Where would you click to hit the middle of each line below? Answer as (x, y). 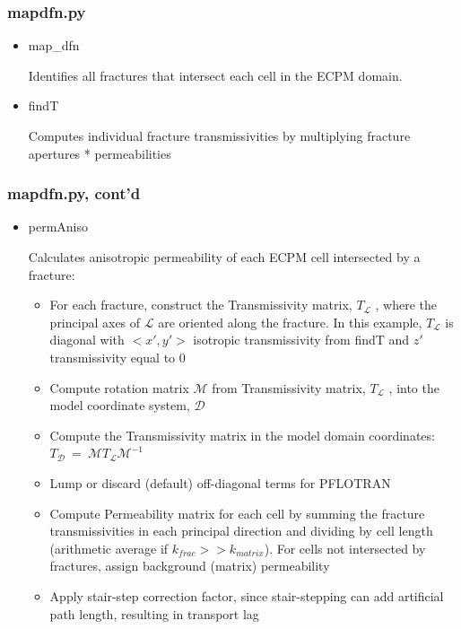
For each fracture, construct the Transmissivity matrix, (201, 305)
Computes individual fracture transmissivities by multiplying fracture (219, 135)
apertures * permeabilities (100, 153)
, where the (406, 305)
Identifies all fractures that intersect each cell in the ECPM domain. (215, 75)
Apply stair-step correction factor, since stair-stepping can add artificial (247, 595)
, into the (414, 387)
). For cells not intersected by (345, 548)
